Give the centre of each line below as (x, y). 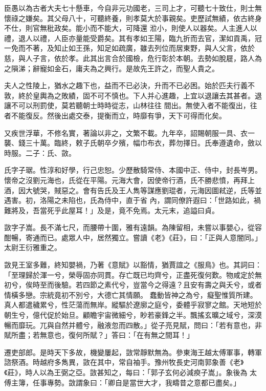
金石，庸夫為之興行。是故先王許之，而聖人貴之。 (136, 68)
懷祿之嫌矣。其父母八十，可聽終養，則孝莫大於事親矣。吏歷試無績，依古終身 (133, 18)
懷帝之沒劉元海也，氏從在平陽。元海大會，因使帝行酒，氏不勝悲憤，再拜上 (129, 180)
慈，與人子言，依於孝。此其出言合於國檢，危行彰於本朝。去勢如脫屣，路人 (129, 58)
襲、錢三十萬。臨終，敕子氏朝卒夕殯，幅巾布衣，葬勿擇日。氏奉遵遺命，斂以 (133, 143)
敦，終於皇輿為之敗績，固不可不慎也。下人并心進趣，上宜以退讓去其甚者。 (129, 95)
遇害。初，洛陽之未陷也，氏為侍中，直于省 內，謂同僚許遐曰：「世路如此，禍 (132, 200)
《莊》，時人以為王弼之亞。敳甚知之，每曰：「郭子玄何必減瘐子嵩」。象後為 (126, 372)
